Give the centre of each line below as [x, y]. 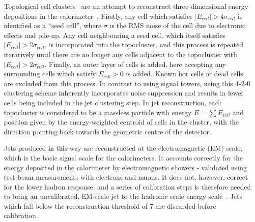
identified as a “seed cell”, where [53, 25]
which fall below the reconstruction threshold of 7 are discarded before [110, 206]
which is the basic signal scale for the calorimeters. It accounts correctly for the [123, 157]
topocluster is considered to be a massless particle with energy [98, 112]
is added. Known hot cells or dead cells [184, 74]
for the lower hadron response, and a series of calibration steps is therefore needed [127, 186]
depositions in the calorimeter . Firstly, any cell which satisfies [98, 16]
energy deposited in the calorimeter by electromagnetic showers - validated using [125, 167]
